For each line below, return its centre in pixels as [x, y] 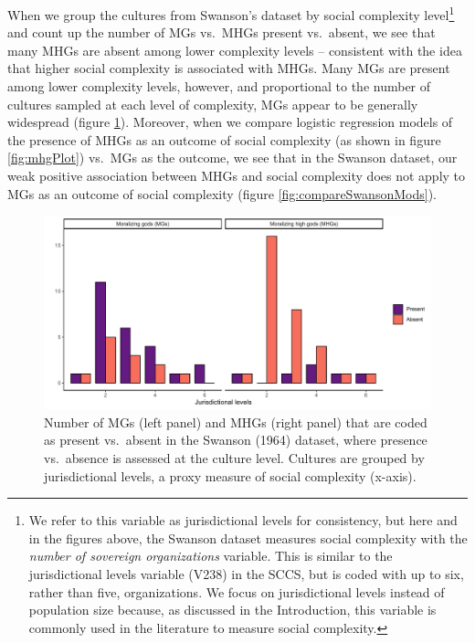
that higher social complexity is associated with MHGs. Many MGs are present [229, 68]
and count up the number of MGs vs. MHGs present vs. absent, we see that [222, 32]
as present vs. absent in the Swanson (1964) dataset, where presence [236, 440]
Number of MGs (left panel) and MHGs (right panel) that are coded [236, 422]
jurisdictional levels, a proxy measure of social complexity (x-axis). [230, 475]
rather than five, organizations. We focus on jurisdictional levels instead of [237, 591]
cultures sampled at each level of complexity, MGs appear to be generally [213, 104]
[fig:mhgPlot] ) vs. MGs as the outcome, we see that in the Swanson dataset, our [232, 158]
